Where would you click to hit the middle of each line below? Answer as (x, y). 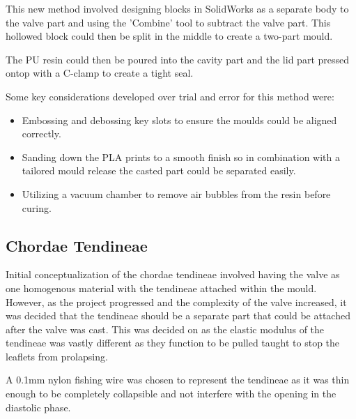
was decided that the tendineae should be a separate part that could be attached (178, 315)
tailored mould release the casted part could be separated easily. (159, 170)
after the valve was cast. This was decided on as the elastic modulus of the (165, 329)
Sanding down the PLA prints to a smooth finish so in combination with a (181, 157)
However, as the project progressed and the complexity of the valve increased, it (176, 302)
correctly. (41, 134)
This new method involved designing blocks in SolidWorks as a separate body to (177, 8)
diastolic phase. (38, 407)
